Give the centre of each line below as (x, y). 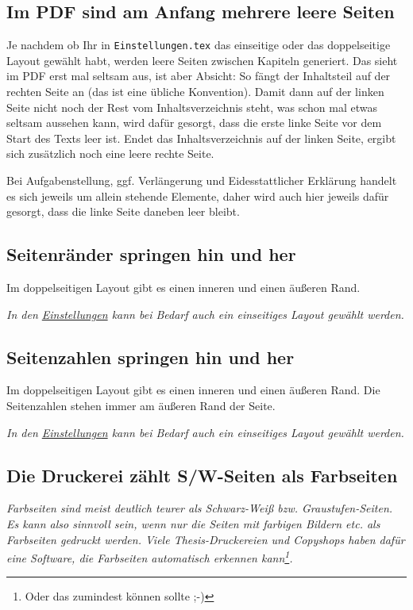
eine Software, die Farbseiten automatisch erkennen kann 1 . (150, 556)
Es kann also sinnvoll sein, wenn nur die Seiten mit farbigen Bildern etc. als (193, 523)
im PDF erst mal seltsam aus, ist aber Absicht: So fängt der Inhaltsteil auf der (199, 76)
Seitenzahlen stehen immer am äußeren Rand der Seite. (141, 405)
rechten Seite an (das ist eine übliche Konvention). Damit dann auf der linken (195, 92)
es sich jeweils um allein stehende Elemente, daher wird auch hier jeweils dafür (198, 196)
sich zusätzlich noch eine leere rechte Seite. (110, 153)
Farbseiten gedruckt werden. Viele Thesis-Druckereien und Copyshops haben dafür (206, 539)
